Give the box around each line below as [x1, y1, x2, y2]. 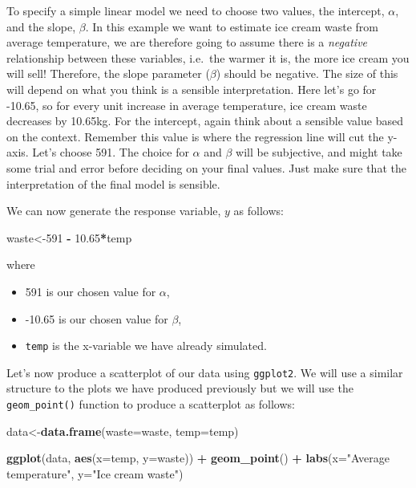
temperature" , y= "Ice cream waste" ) [6, 465, 184, 482]
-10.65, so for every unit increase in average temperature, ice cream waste [6, 96, 367, 113]
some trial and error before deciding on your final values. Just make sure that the [6, 159, 406, 176]
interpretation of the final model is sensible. [6, 175, 220, 192]
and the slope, [6, 18, 76, 35]
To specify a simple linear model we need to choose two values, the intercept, [6, 2, 385, 18]
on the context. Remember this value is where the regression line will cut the [6, 128, 384, 144]
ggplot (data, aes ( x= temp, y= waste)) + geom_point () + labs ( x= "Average [6, 449, 390, 466]
